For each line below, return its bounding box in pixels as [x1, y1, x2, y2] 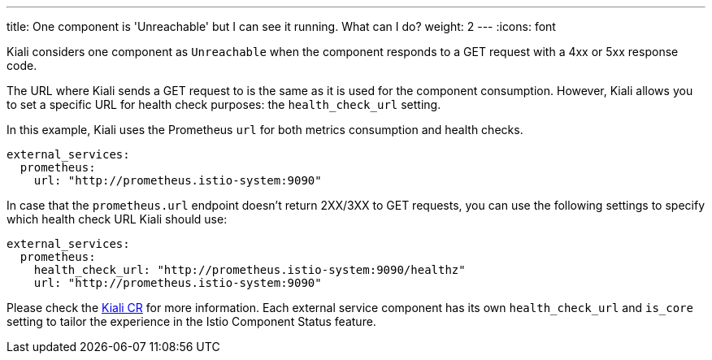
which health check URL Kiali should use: [7, 212, 228, 226]
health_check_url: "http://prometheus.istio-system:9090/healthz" [33, 263, 466, 276]
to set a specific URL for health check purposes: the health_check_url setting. [7, 98, 441, 111]
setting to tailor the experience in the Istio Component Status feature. [7, 314, 376, 328]
